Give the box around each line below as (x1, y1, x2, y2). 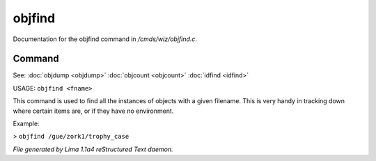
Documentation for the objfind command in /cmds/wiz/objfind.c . (13, 35, 198, 43)
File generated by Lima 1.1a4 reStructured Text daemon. (13, 145, 173, 153)
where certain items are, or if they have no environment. (13, 107, 174, 115)
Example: (13, 119, 40, 128)
